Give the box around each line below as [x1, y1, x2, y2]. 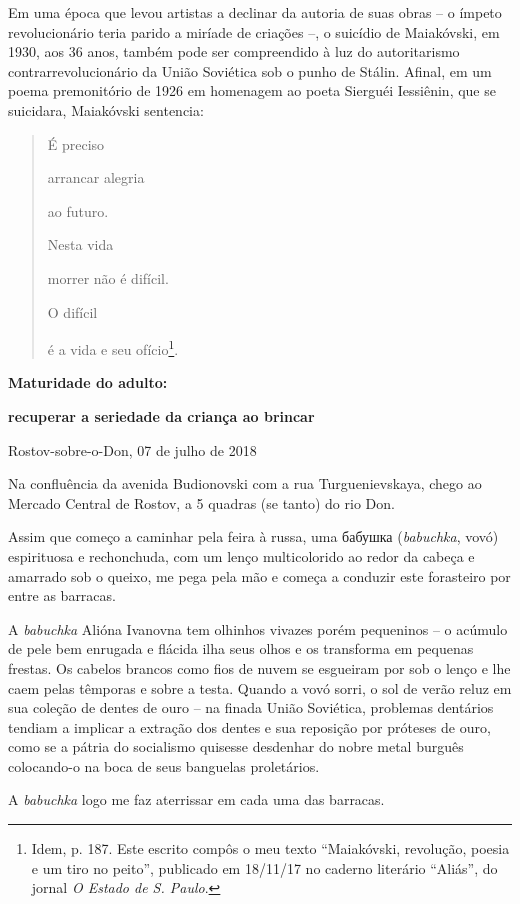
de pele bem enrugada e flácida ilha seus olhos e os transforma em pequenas [8, 638, 474, 659]
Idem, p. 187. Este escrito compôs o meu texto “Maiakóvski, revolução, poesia [31, 838, 510, 859]
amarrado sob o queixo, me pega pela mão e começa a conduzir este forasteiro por [8, 565, 511, 586]
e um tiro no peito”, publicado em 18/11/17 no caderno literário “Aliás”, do [31, 857, 498, 878]
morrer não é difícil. [47, 267, 169, 288]
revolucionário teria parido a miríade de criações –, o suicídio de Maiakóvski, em [8, 21, 500, 42]
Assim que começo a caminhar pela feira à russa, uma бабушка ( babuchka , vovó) [8, 526, 499, 547]
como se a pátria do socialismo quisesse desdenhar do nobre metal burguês [8, 736, 464, 757]
